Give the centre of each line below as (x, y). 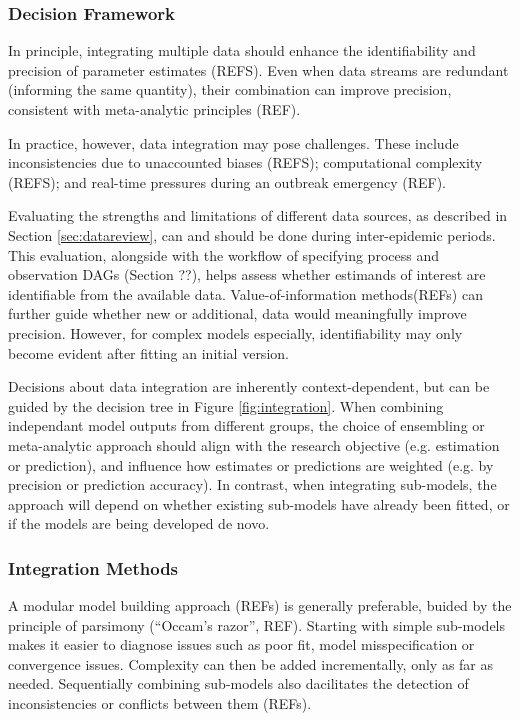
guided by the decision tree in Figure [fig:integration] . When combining (226, 405)
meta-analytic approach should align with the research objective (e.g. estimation (254, 444)
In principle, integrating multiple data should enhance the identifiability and (242, 50)
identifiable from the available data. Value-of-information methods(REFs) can (245, 293)
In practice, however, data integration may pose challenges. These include (233, 142)
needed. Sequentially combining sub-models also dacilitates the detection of (238, 683)
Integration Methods (93, 567)
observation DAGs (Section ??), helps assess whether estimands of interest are (247, 274)
